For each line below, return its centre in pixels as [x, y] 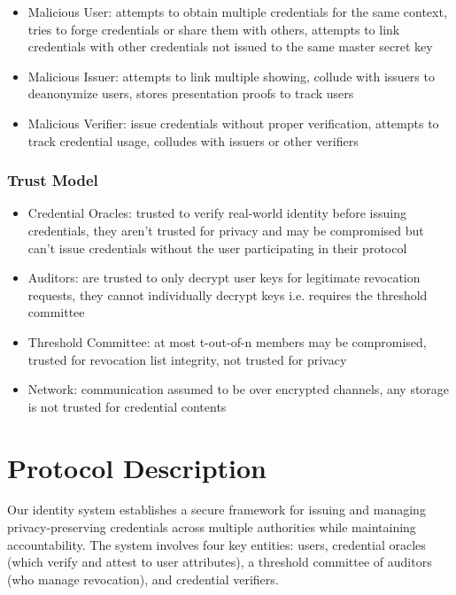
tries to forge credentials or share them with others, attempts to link [214, 29]
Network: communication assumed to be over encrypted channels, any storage [239, 389]
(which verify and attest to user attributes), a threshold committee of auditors [220, 562]
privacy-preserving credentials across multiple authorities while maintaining [212, 527]
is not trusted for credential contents [127, 406]
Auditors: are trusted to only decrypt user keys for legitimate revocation [224, 278]
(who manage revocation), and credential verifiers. [143, 579]
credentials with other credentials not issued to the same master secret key [230, 46]
